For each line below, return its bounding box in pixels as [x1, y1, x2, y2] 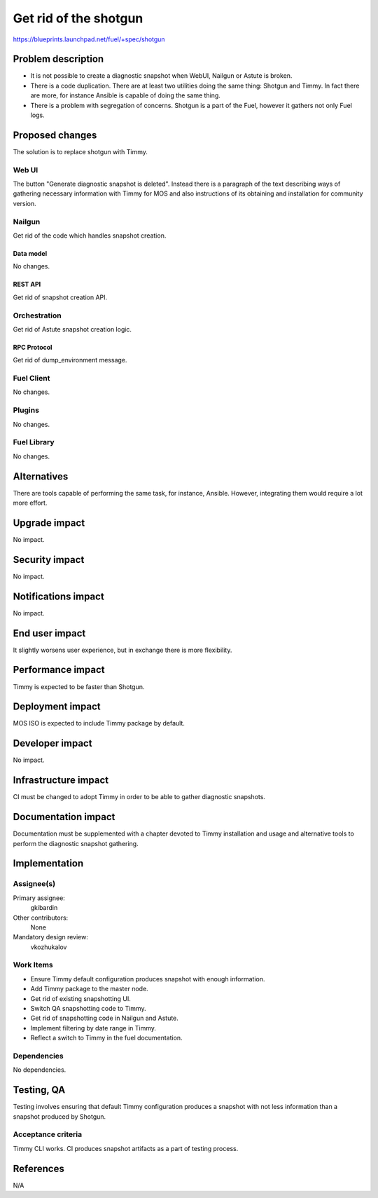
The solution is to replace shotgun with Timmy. [13, 147, 148, 156]
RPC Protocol [13, 343, 52, 351]
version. [13, 199, 36, 207]
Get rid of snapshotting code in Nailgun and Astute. [30, 1014, 178, 1023]
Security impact [13, 554, 85, 566]
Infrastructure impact [13, 775, 109, 787]
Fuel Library [13, 437, 55, 447]
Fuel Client [13, 374, 50, 383]
